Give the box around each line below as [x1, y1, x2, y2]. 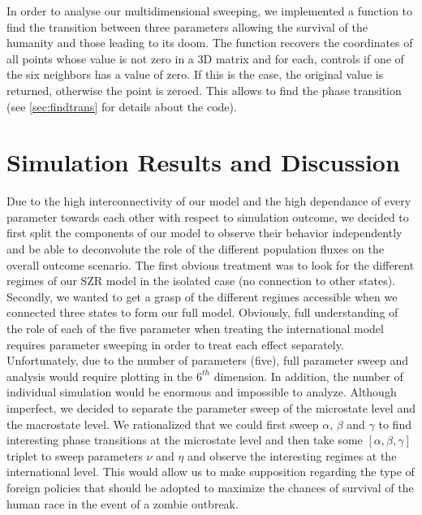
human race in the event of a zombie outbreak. [6, 495, 239, 512]
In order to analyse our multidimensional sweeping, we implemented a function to [6, 2, 413, 19]
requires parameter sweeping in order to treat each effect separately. [6, 335, 344, 353]
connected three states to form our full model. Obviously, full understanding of [6, 304, 398, 321]
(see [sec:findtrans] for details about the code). [6, 97, 237, 115]
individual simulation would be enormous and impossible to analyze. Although [6, 383, 397, 400]
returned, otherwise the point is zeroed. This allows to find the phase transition [6, 81, 402, 98]
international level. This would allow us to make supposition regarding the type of [6, 463, 415, 480]
